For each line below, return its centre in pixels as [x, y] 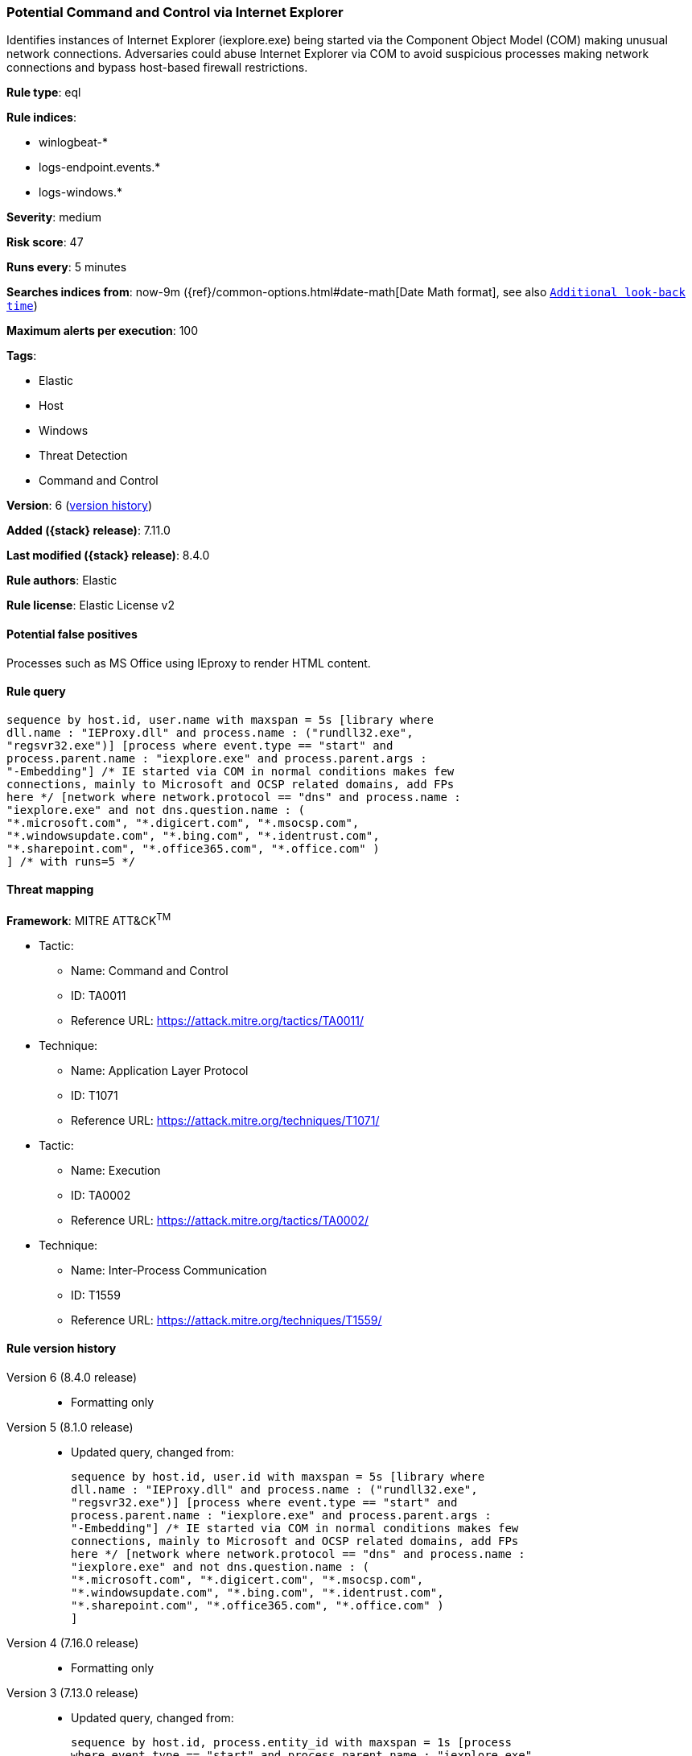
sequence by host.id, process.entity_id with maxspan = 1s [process [291, 1742]
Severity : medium [54, 217]
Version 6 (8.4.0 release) [72, 1377]
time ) [22, 306]
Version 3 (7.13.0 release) [73, 1692]
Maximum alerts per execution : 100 [103, 331]
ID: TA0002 [101, 1195]
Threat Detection [83, 456]
